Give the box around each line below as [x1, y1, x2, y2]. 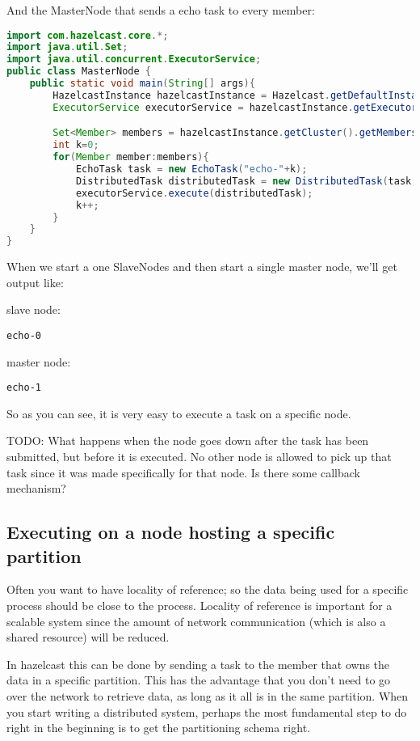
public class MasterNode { [6, 66, 151, 78]
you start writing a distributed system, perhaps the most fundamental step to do [6, 703, 407, 720]
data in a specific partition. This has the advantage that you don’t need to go [6, 671, 391, 688]
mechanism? [6, 480, 66, 497]
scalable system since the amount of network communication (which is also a [6, 612, 386, 629]
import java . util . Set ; [6, 41, 128, 53]
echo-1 [6, 382, 41, 394]
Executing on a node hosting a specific [6, 519, 335, 544]
